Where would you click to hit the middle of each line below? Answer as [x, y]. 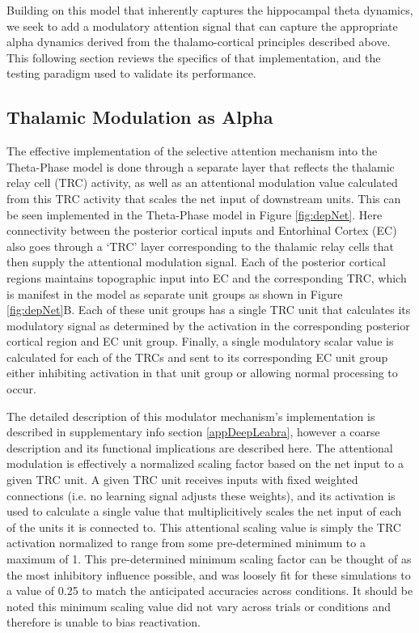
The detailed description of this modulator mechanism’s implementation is [191, 416]
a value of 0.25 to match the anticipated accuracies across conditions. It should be [210, 591]
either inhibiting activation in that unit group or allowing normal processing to [202, 373]
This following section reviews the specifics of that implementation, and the [194, 57]
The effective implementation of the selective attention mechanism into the [192, 151]
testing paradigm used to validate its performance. [131, 73]
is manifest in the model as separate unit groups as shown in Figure [175, 293]
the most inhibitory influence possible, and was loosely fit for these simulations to [209, 574]
